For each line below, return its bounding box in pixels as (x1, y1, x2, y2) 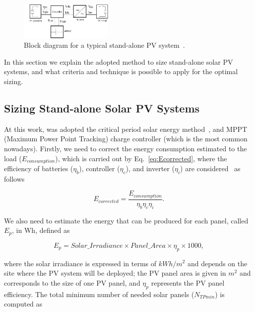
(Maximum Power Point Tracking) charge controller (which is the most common (4, 133, 248, 144)
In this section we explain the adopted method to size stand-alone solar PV (4, 56, 233, 67)
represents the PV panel (151, 277, 225, 288)
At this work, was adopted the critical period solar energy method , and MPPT (4, 123, 248, 134)
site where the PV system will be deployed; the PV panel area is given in (4, 268, 226, 278)
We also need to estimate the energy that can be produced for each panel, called (4, 215, 249, 225)
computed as (4, 299, 43, 309)
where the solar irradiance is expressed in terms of (4, 258, 157, 268)
